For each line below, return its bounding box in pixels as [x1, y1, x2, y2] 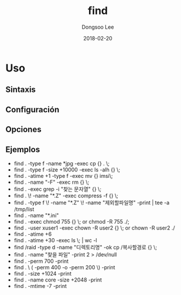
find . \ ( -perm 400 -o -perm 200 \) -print [13, 263, 115, 270]
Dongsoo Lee [81, 23, 114, 30]
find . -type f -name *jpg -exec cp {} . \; [13, 160, 110, 167]
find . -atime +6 [13, 230, 52, 238]
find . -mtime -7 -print [13, 282, 67, 289]
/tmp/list [13, 205, 35, 212]
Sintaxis [5, 85, 36, 95]
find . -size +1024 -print [13, 270, 71, 277]
